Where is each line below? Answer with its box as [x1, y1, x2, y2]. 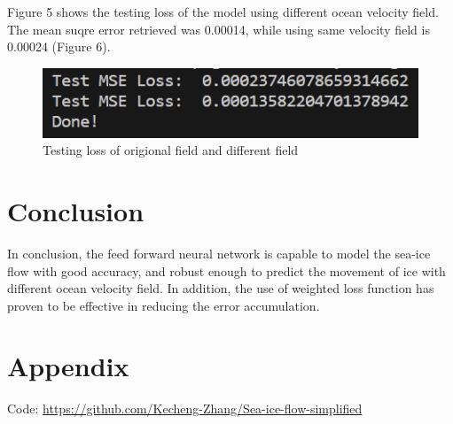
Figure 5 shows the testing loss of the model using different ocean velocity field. [7, 3, 439, 20]
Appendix [7, 348, 129, 384]
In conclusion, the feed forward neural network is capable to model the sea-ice [7, 243, 431, 262]
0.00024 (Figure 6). [7, 37, 111, 56]
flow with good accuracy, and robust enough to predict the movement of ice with [7, 261, 446, 280]
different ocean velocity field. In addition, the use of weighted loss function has [7, 279, 434, 297]
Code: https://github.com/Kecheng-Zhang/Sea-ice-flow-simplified [7, 399, 363, 418]
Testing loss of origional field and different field [43, 141, 299, 159]
